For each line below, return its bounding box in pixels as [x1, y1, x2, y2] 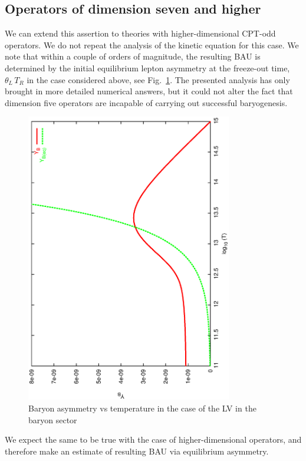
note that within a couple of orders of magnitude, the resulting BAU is [5, 50, 261, 62]
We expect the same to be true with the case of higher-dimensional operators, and [5, 433, 302, 446]
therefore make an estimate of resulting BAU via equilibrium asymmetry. [5, 444, 269, 457]
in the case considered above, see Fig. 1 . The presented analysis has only [27, 73, 290, 85]
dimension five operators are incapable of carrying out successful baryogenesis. [5, 96, 288, 108]
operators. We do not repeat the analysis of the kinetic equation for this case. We [5, 38, 299, 51]
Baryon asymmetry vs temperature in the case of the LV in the [28, 401, 256, 414]
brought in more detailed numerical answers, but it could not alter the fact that [5, 85, 293, 97]
